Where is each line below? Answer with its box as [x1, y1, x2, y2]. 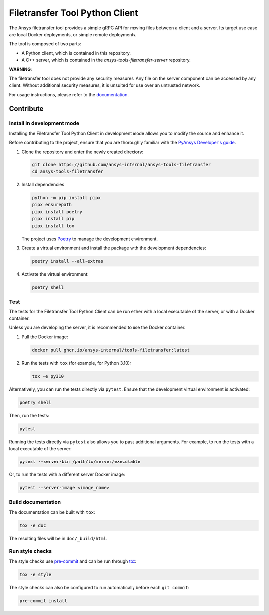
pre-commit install [19, 598, 67, 603]
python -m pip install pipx [32, 195, 101, 200]
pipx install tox [32, 223, 75, 229]
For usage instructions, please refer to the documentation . [9, 91, 129, 97]
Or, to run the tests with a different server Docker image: [9, 471, 125, 477]
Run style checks [9, 548, 52, 555]
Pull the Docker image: [21, 334, 68, 340]
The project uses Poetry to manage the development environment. [21, 236, 158, 242]
